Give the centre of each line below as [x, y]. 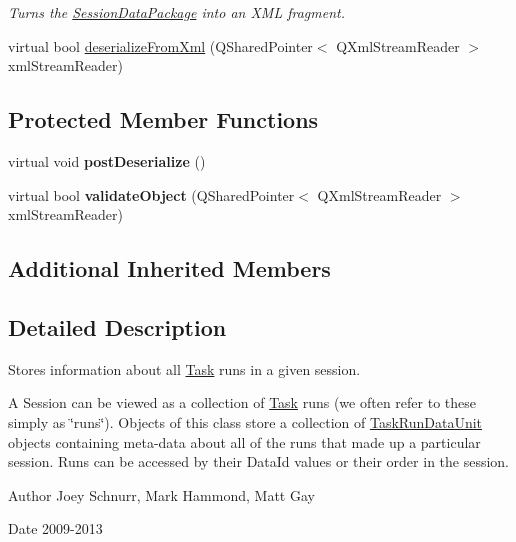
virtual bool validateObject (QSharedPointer [151, 194]
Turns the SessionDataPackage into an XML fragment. [176, 12]
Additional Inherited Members [169, 268]
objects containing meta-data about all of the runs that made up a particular [244, 441]
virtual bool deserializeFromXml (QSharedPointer [160, 45]
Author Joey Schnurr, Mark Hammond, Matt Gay [161, 494]
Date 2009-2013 [55, 528]
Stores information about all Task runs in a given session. [184, 368]
